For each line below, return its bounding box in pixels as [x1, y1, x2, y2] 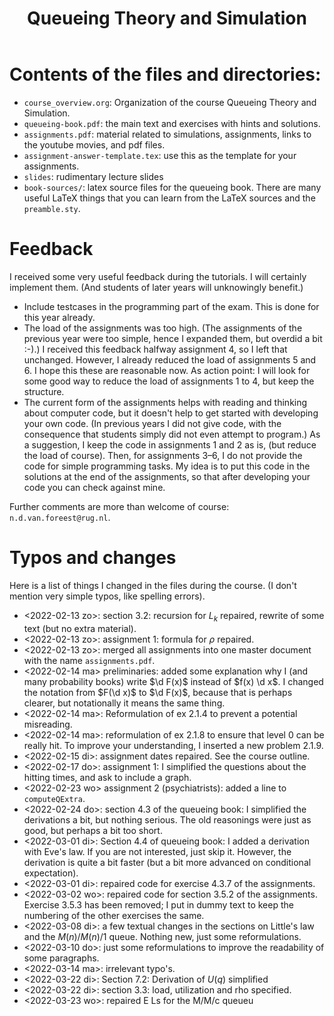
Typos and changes [9, 547, 177, 569]
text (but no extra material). [23, 622, 137, 634]
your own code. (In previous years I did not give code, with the [23, 417, 282, 429]
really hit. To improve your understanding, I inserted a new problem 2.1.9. [23, 739, 324, 751]
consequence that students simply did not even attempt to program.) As [23, 428, 321, 440]
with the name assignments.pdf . [23, 654, 156, 666]
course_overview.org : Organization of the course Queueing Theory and [23, 96, 317, 108]
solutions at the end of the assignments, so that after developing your [23, 470, 311, 482]
